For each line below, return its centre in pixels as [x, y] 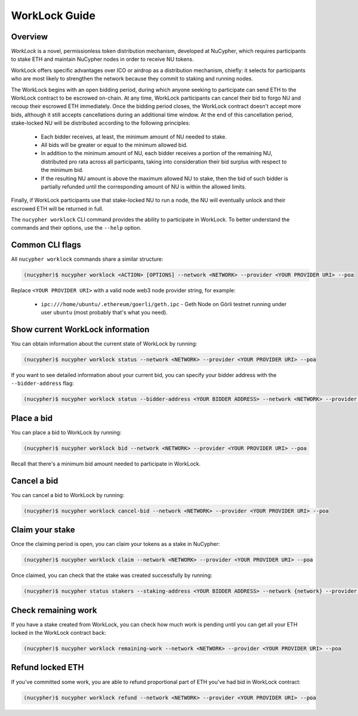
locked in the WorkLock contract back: [59, 633]
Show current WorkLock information [80, 329]
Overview [30, 37]
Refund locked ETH [47, 667]
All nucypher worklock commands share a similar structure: [87, 259]
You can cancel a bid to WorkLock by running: [68, 495]
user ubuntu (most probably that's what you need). [104, 313]
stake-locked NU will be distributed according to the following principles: [101, 123]
